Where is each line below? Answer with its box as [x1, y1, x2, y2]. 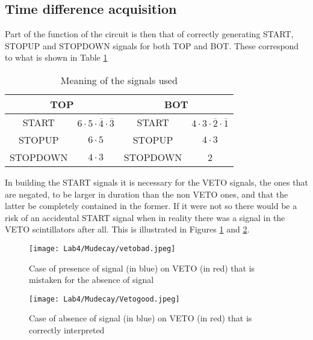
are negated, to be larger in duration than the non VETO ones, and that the [5, 187, 288, 200]
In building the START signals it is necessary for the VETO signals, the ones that [5, 175, 308, 188]
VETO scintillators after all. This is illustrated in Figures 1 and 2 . [5, 223, 250, 235]
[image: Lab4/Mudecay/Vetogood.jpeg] [29, 294, 180, 303]
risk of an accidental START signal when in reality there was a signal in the [5, 211, 285, 223]
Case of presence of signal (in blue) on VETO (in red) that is [29, 261, 255, 274]
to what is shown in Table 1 [5, 51, 108, 64]
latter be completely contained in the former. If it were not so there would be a [5, 199, 297, 212]
